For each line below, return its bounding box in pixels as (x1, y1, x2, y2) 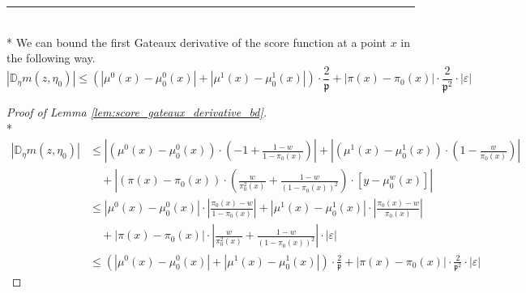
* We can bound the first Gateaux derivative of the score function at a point (6, 33, 387, 50)
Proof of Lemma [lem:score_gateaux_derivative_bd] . (6, 104, 267, 121)
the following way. (6, 49, 96, 66)
